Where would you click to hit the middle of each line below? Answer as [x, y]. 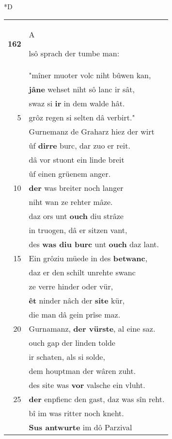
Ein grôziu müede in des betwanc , [88, 258]
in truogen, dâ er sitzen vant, [78, 230]
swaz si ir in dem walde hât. [77, 103]
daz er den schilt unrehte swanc [82, 272]
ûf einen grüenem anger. [70, 173]
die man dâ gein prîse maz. [75, 314]
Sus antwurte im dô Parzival [80, 427]
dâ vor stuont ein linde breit [77, 159]
